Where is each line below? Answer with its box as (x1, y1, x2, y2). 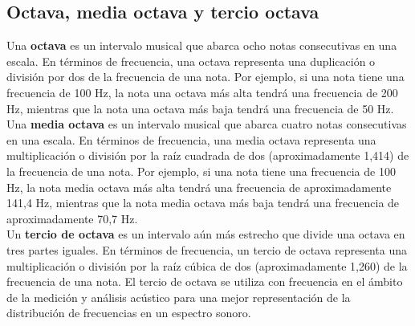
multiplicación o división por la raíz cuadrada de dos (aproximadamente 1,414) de (6, 147, 409, 164)
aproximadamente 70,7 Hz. (6, 210, 138, 226)
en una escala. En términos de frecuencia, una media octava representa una (6, 131, 376, 148)
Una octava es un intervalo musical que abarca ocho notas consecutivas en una (6, 37, 397, 54)
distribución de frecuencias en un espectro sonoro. (6, 304, 251, 321)
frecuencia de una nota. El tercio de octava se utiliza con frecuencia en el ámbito (6, 273, 403, 290)
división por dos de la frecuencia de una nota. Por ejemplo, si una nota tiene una (6, 68, 405, 85)
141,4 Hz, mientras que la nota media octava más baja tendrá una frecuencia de (6, 194, 400, 211)
